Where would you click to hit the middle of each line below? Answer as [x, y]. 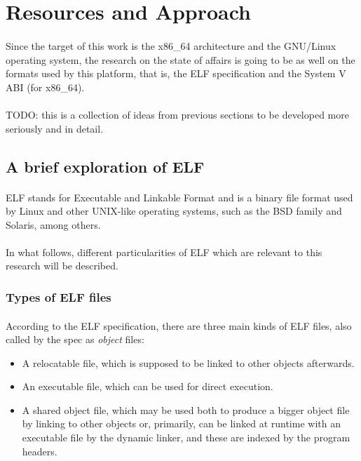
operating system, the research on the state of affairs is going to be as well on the [180, 59]
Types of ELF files [59, 296]
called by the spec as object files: [75, 339]
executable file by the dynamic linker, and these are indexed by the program [186, 437]
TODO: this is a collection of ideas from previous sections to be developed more [177, 114]
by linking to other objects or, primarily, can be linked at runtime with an [181, 423]
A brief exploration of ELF [105, 166]
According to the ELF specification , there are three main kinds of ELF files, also [179, 325]
